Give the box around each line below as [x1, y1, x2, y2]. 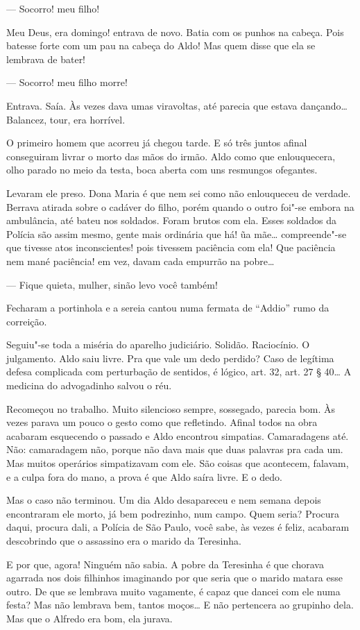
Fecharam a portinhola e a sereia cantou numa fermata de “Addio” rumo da [6, 300, 329, 315]
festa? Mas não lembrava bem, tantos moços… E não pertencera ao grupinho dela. [6, 597, 354, 612]
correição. [6, 314, 47, 328]
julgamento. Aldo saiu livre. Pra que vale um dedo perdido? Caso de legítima [6, 350, 334, 365]
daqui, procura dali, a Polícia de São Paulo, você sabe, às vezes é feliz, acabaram [6, 520, 350, 534]
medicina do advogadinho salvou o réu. [6, 378, 172, 393]
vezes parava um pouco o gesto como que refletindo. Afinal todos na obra [6, 415, 318, 429]
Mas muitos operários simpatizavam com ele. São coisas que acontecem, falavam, [6, 456, 349, 470]
